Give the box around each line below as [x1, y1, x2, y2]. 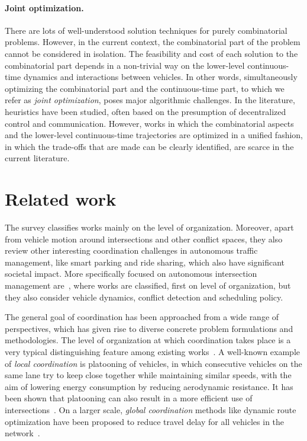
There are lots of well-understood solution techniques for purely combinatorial [5, 24, 287, 36]
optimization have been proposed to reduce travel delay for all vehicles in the [5, 415, 285, 427]
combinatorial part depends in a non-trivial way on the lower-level [5, 59, 245, 71]
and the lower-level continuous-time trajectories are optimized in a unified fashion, [5, 129, 303, 141]
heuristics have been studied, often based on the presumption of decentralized [5, 105, 286, 117]
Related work [5, 187, 117, 211]
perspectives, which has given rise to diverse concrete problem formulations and [5, 322, 293, 334]
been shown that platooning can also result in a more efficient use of [5, 392, 253, 404]
